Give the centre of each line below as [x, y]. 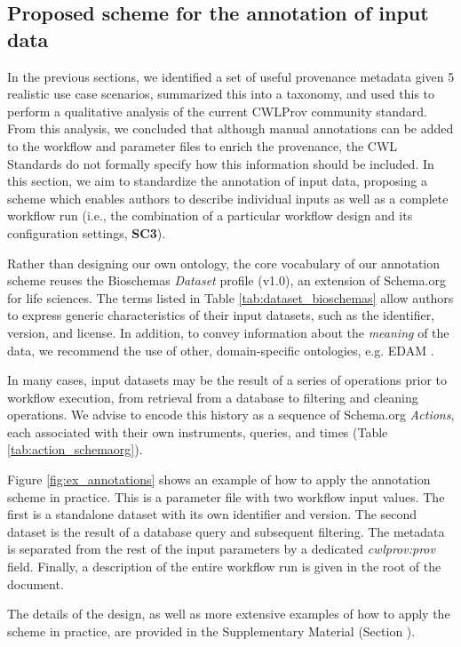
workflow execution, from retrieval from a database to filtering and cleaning [213, 397]
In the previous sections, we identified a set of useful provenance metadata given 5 [231, 76]
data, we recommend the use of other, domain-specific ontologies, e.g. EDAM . [221, 350]
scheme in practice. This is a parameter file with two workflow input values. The [226, 496]
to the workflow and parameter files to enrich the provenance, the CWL [203, 145]
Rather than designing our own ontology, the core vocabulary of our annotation [224, 263]
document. [36, 583]
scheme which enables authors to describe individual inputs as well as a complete [228, 198]
